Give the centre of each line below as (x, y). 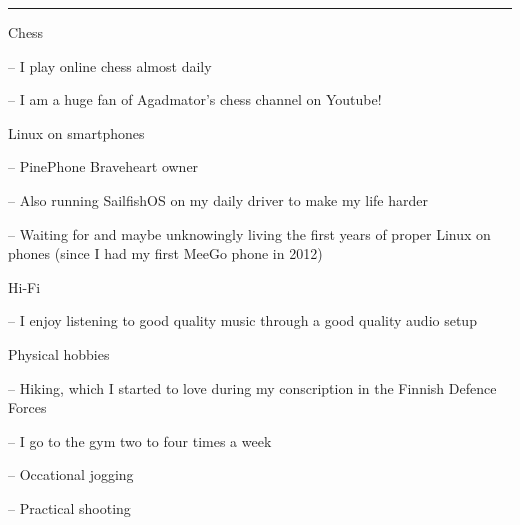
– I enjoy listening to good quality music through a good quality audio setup (242, 320)
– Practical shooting (69, 507)
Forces (27, 407)
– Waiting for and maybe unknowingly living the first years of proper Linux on (249, 233)
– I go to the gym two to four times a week (140, 440)
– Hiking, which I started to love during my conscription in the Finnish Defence (252, 387)
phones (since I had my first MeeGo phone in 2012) (165, 253)
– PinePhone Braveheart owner (103, 166)
